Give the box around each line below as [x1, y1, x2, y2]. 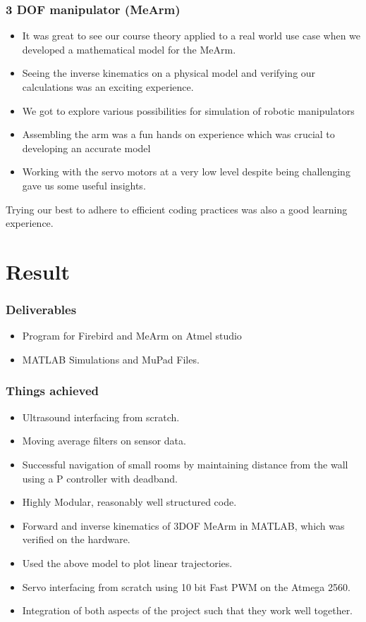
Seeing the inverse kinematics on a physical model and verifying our [22, 66, 316, 80]
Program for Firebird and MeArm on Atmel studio [22, 328, 242, 343]
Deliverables [6, 301, 77, 318]
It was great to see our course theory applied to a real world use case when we [22, 28, 361, 43]
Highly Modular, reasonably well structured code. [22, 495, 237, 509]
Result [6, 256, 70, 285]
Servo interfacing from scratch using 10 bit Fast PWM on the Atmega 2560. [22, 579, 350, 594]
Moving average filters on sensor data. [22, 433, 186, 448]
